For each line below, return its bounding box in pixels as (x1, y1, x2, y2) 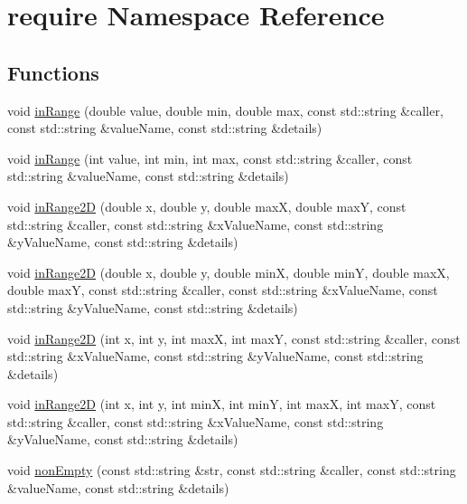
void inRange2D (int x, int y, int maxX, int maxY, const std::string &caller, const (7, 328, 461, 347)
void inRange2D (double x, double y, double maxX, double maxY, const (7, 196, 406, 215)
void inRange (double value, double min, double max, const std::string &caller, (7, 100, 444, 119)
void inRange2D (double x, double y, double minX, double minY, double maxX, (7, 262, 450, 281)
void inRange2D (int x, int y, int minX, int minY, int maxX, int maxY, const (7, 395, 436, 414)
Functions (7, 58, 99, 86)
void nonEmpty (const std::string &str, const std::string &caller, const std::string (7, 461, 456, 480)
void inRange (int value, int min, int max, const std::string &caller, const (7, 148, 413, 167)
